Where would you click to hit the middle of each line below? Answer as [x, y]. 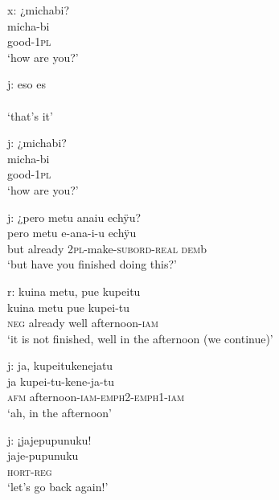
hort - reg [30, 471]
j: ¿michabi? [37, 143]
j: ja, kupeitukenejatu [60, 365]
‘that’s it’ [30, 115]
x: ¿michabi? [39, 10]
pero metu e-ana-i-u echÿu [72, 233]
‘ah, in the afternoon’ [59, 413]
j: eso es [27, 84]
